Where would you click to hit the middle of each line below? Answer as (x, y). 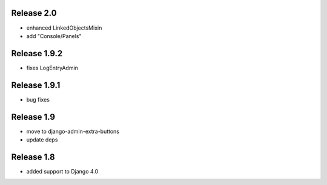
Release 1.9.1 (36, 85)
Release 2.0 (34, 13)
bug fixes (38, 99)
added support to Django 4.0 (62, 171)
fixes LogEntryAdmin (52, 68)
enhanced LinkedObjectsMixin (64, 28)
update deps (42, 140)
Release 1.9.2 (37, 54)
